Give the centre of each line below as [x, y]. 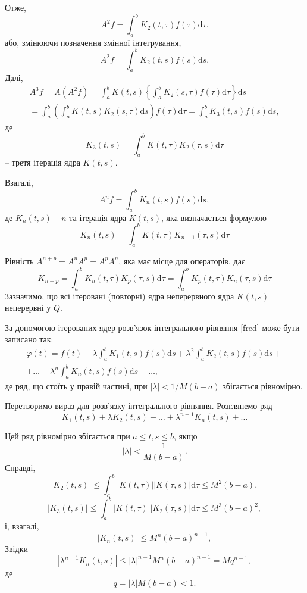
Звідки [16, 549]
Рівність [19, 260]
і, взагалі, [22, 526]
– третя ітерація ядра [43, 162]
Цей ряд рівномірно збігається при [68, 436]
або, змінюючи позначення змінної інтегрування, [93, 42]
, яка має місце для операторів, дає [182, 260]
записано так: [29, 339]
